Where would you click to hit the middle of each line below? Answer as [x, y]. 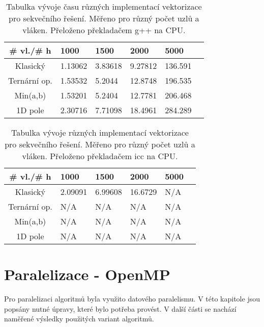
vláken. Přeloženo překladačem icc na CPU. [100, 156]
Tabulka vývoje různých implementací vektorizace [100, 132]
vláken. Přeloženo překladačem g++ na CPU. [104, 30]
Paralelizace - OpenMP [87, 274]
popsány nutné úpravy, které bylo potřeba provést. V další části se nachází [120, 308]
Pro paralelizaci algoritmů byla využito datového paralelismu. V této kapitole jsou [132, 299]
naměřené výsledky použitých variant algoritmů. [79, 319]
